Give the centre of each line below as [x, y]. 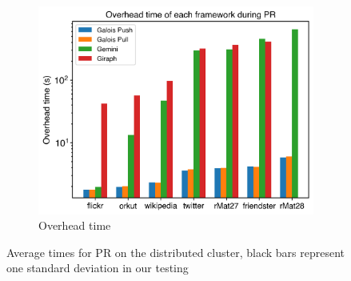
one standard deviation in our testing [98, 268]
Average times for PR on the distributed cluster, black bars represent [175, 252]
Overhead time [75, 225]
